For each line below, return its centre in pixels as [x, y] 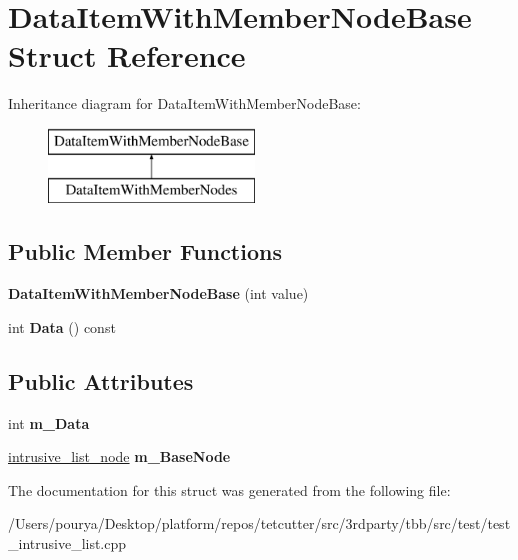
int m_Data [49, 422]
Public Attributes [101, 380]
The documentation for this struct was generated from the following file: [229, 489]
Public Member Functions [145, 251]
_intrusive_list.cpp [67, 543]
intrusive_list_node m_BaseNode [119, 456]
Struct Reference [127, 55]
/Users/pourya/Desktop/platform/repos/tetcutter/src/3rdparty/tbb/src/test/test [259, 523]
